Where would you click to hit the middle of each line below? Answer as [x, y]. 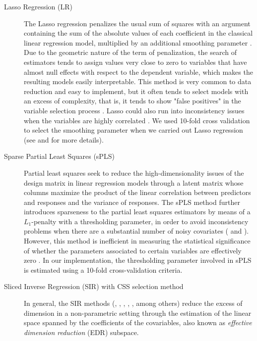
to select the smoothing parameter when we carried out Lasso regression [133, 130]
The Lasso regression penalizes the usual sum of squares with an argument [137, 23]
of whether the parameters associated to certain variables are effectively [133, 250]
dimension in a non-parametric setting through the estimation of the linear [138, 313]
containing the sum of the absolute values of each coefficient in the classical [138, 33]
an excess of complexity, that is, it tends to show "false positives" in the [132, 101]
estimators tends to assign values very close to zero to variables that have [135, 62]
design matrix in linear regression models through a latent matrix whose [134, 182]
